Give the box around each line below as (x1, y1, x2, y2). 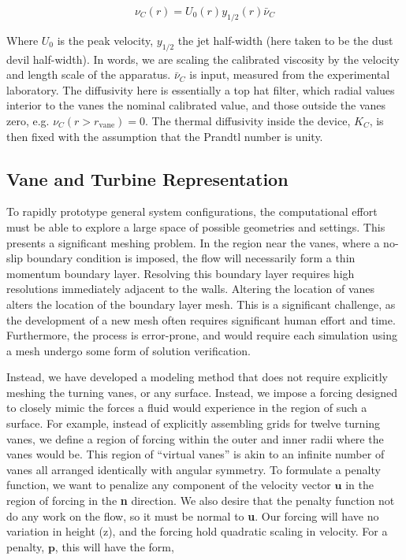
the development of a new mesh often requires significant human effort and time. (6, 311, 396, 328)
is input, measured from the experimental (189, 66, 390, 83)
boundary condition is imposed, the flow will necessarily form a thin (26, 250, 356, 266)
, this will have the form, (54, 538, 174, 554)
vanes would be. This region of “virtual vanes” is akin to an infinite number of (6, 446, 385, 462)
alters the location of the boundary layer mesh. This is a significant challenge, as (6, 295, 396, 312)
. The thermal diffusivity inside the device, (144, 112, 351, 128)
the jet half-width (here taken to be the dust (177, 32, 393, 48)
